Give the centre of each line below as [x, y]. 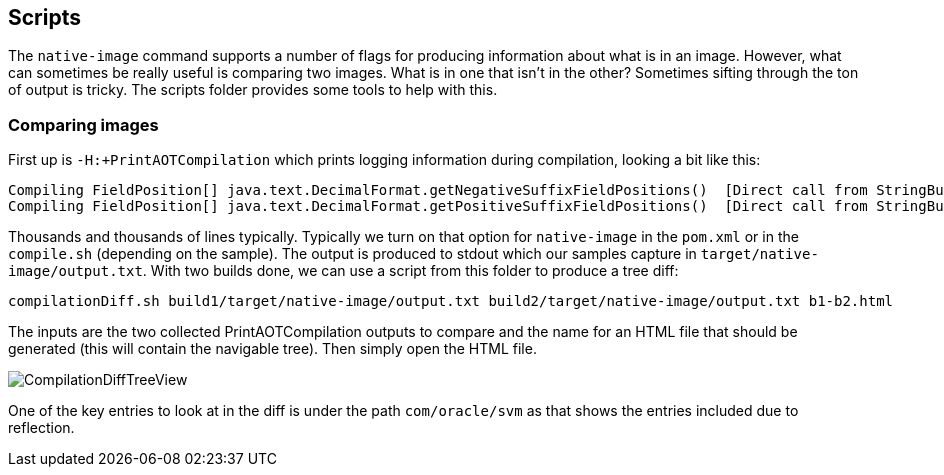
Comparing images [83, 124]
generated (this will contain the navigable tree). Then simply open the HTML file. [272, 349]
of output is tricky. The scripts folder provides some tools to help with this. [253, 90]
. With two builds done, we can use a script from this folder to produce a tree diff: [410, 271]
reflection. [41, 428]
